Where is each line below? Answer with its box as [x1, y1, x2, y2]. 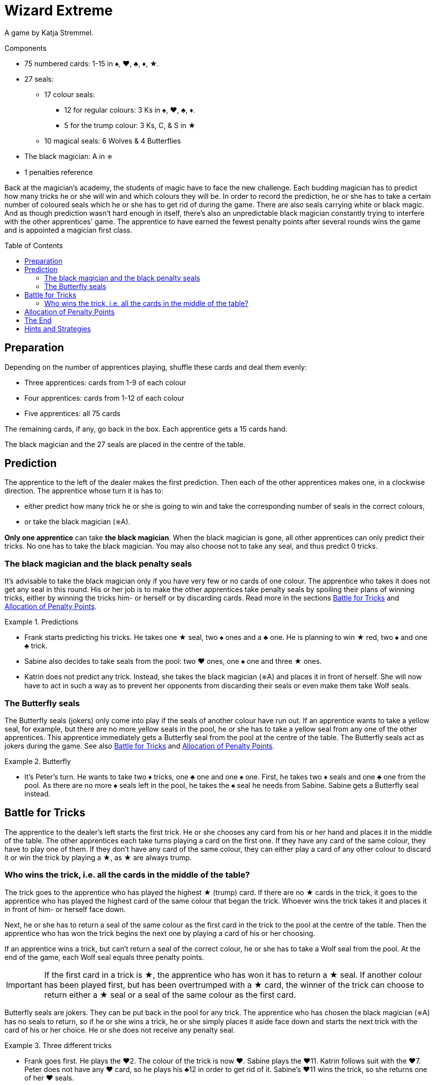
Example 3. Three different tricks [4, 1041, 112, 1050]
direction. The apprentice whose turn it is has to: [4, 486, 163, 495]
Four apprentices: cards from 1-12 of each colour [24, 393, 185, 402]
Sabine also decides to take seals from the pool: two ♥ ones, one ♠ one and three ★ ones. [24, 657, 322, 666]
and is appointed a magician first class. [4, 225, 132, 234]
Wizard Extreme [4, 2, 113, 19]
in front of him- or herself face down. [4, 905, 126, 914]
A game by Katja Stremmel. [4, 28, 94, 37]
